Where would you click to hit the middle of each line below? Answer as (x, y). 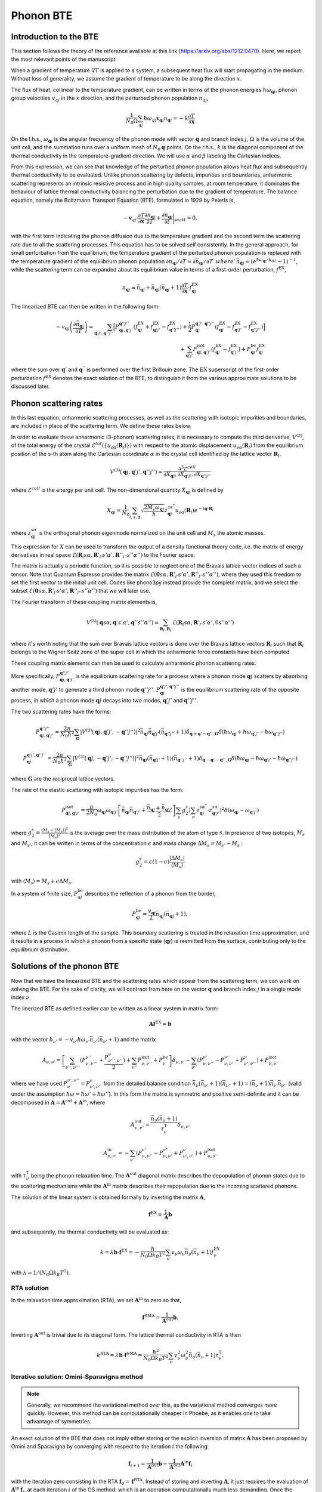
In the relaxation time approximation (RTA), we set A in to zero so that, (96, 1300)
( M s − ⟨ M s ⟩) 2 (55, 830)
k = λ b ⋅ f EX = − (120, 1252)
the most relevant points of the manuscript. (64, 59)
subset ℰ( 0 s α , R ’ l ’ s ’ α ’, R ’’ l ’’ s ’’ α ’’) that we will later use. (81, 592)
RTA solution (30, 1288)
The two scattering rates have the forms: (61, 711)
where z (21, 533)
